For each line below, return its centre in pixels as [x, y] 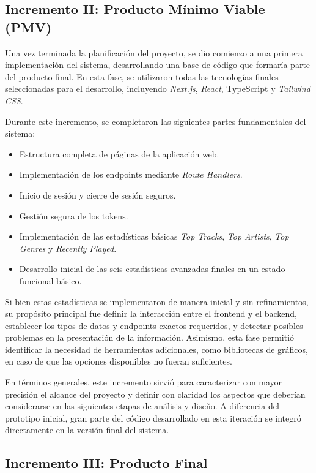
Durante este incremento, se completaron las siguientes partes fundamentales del [156, 121]
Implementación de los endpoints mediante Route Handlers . [131, 174]
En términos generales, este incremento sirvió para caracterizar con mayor [144, 382]
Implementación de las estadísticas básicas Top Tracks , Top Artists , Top [154, 236]
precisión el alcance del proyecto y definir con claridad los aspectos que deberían [155, 394]
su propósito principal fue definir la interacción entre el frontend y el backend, [151, 313]
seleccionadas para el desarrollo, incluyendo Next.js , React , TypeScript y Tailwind [158, 89]
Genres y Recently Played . [68, 248]
